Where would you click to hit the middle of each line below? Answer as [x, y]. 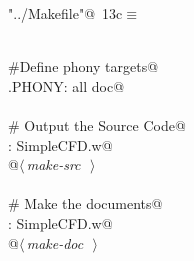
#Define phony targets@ [83, 66]
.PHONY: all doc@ [66, 85]
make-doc [55, 242]
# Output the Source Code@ [97, 124]
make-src [53, 164]
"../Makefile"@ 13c [65, 13]
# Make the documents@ [85, 203]
